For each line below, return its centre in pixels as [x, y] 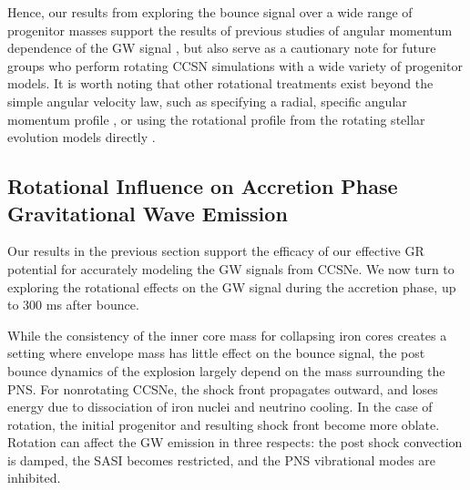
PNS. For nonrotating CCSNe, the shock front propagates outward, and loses [223, 388]
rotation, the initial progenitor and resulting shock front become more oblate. [224, 424]
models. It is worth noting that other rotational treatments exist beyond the [220, 83]
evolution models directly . [82, 137]
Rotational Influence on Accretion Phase [203, 186]
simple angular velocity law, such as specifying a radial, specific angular [207, 101]
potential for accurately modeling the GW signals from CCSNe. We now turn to [231, 268]
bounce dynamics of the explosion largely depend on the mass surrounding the [226, 370]
